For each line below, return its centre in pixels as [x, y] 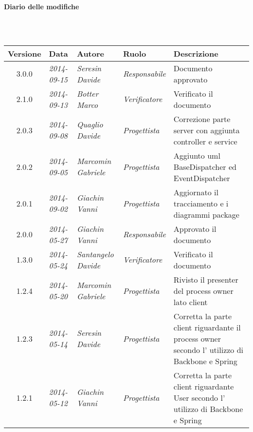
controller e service [205, 141]
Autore [90, 53]
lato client [190, 302]
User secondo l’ [199, 397]
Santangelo [95, 254]
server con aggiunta [207, 130]
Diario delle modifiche [42, 6]
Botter [88, 93]
